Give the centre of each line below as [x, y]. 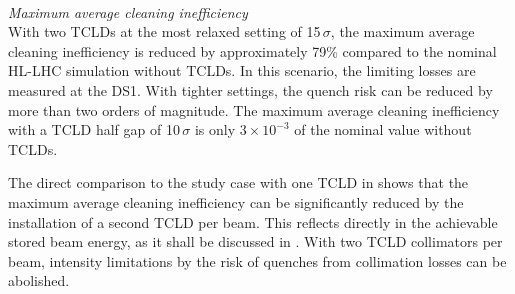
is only [215, 129]
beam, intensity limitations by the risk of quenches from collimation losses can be [257, 260]
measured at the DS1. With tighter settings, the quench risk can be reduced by [250, 89]
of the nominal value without [383, 129]
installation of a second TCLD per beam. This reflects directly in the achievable [253, 221]
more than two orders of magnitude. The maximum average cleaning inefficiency [254, 109]
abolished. [39, 280]
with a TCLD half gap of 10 [94, 129]
